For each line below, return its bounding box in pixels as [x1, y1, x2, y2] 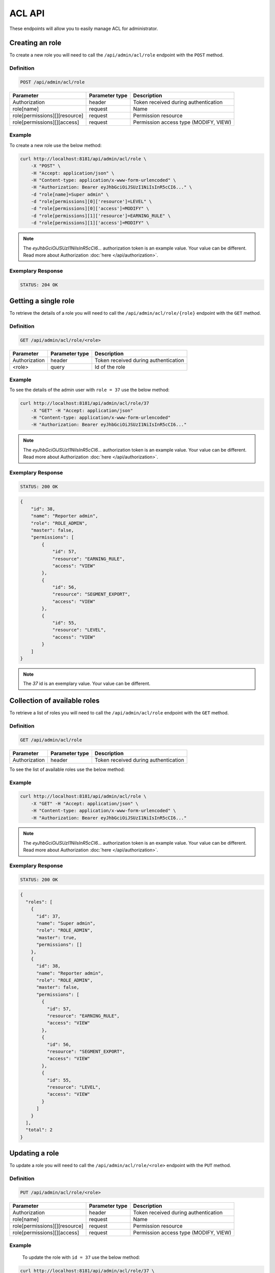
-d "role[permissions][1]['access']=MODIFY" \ [31, 220, 150, 226]
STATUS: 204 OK [20, 282, 58, 288]
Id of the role [94, 363, 126, 370]
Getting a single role [9, 296, 75, 305]
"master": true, [36, 934, 77, 940]
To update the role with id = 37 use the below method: [22, 1254, 140, 1260]
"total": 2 [25, 1127, 53, 1133]
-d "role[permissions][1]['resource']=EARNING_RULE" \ [31, 213, 171, 218]
